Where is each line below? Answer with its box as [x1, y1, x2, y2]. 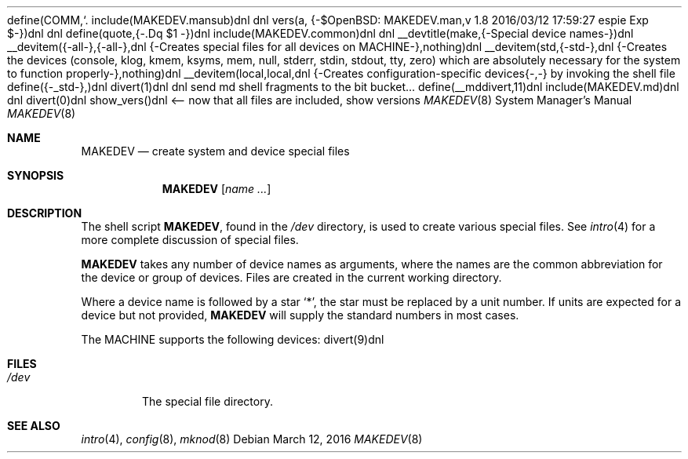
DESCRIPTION [7, 206, 82, 220]
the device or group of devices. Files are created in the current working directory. [81, 271, 502, 284]
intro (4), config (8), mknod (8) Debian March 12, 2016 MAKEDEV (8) [81, 432, 423, 446]
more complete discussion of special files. [81, 233, 299, 246]
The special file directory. [142, 395, 273, 408]
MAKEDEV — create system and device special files [81, 144, 350, 158]
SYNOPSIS [7, 169, 64, 182]
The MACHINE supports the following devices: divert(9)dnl [81, 333, 384, 346]
